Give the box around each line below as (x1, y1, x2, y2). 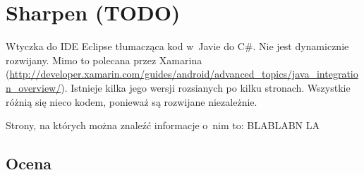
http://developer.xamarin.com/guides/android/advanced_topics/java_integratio (9, 66, 358, 81)
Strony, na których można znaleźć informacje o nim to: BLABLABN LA (6, 118, 320, 133)
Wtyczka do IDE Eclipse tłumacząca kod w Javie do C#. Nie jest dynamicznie (6, 39, 349, 54)
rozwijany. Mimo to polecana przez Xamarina (6, 52, 202, 67)
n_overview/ (6, 80, 61, 95)
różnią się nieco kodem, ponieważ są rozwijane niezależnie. (6, 94, 257, 109)
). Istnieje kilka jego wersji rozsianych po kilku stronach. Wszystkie (61, 80, 351, 95)
